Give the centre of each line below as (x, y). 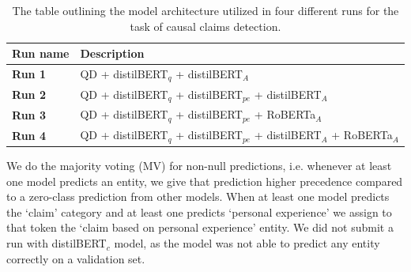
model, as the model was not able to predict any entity (247, 243)
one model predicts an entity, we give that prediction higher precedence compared (205, 181)
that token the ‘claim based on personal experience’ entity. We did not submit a (200, 227)
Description (112, 53)
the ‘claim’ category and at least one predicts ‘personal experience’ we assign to (199, 212)
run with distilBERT (57, 243)
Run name (41, 53)
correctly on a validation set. (76, 258)
